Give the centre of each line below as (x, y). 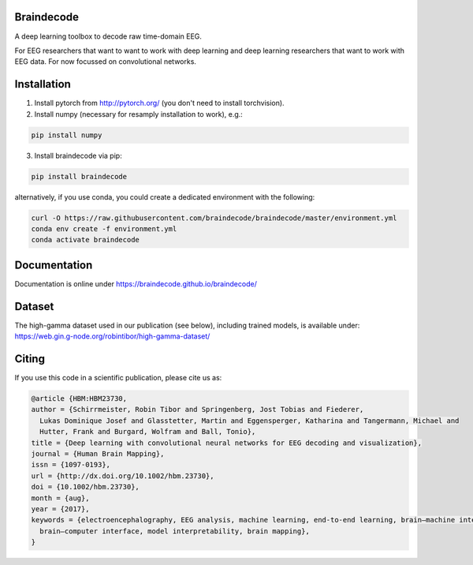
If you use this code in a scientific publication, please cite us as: (118, 378)
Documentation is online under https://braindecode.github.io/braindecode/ (136, 283)
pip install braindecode (79, 176)
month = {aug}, (60, 498)
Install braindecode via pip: (78, 155)
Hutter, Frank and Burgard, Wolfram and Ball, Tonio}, (148, 432)
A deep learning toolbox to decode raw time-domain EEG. (108, 36)
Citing (30, 359)
